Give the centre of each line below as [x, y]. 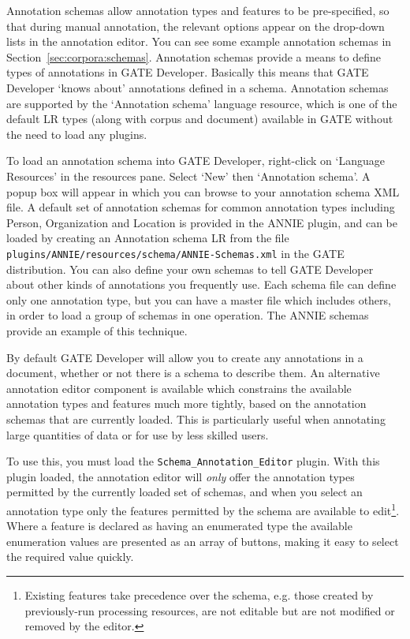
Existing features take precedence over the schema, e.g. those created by [199, 595]
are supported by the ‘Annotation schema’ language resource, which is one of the [202, 103]
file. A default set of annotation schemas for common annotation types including [201, 207]
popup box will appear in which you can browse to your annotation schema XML [203, 191]
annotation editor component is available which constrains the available [179, 388]
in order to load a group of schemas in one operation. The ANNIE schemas [188, 315]
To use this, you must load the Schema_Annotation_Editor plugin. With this [193, 461]
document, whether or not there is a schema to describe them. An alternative [193, 373]
